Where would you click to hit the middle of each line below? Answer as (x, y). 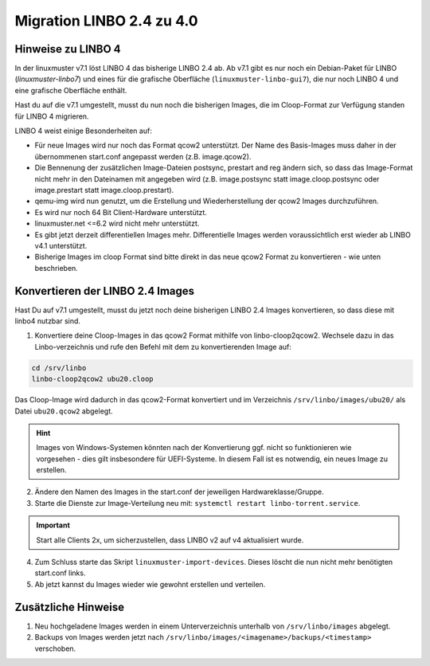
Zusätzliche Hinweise (70, 607)
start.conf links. (60, 573)
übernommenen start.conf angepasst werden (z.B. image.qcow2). (143, 156)
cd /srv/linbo (59, 368)
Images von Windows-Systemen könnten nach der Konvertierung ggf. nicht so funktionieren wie (194, 448)
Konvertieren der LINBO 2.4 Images (105, 291)
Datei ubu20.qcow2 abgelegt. (64, 411)
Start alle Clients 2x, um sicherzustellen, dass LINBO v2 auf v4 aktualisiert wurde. (170, 540)
